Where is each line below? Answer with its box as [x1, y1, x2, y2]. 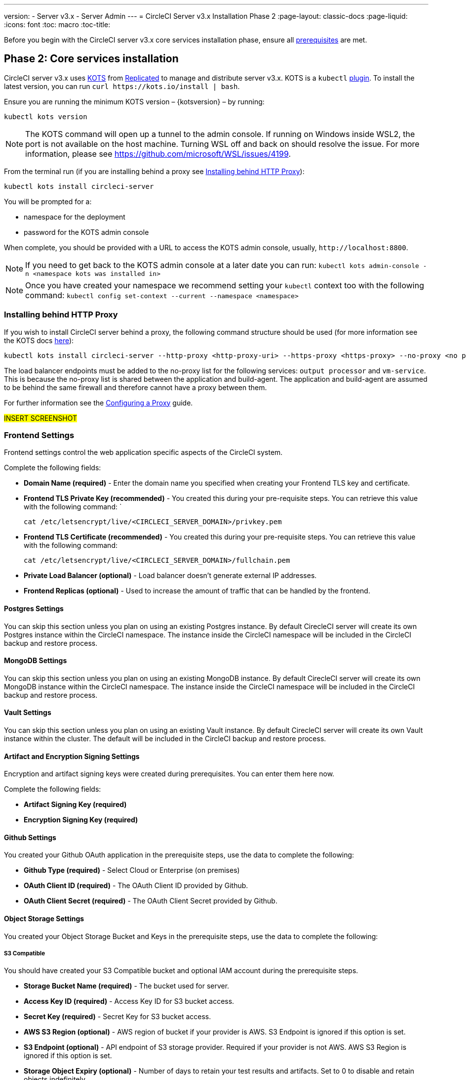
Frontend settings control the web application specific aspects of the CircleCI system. [4, 448, 283, 457]
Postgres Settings [4, 604, 64, 613]
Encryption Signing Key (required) [24, 815, 138, 824]
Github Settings [4, 833, 56, 842]
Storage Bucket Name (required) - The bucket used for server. [24, 982, 230, 990]
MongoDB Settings [4, 656, 67, 665]
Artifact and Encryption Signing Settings [4, 752, 140, 761]
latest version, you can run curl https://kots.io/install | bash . [4, 82, 240, 90]
